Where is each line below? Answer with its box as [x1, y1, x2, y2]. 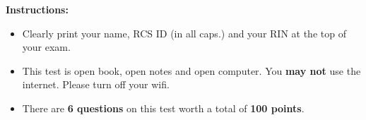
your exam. [22, 40, 71, 54]
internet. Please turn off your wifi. [22, 77, 170, 92]
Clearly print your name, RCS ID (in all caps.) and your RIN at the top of [22, 25, 346, 40]
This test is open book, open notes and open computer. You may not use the [22, 63, 361, 78]
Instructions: [6, 2, 69, 16]
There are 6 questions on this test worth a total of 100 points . [22, 100, 305, 115]
